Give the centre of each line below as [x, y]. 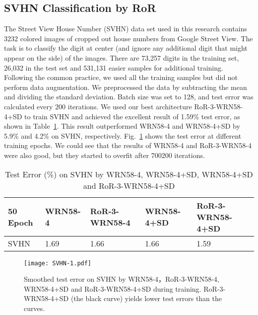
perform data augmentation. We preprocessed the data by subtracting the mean [126, 87]
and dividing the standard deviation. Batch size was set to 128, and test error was [129, 97]
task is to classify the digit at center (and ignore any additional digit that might [126, 48]
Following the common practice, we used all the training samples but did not [121, 77]
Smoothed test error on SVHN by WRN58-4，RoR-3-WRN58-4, [122, 279]
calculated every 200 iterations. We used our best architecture [98, 106]
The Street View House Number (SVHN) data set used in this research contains [126, 29]
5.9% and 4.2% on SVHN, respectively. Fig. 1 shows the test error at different [123, 135]
